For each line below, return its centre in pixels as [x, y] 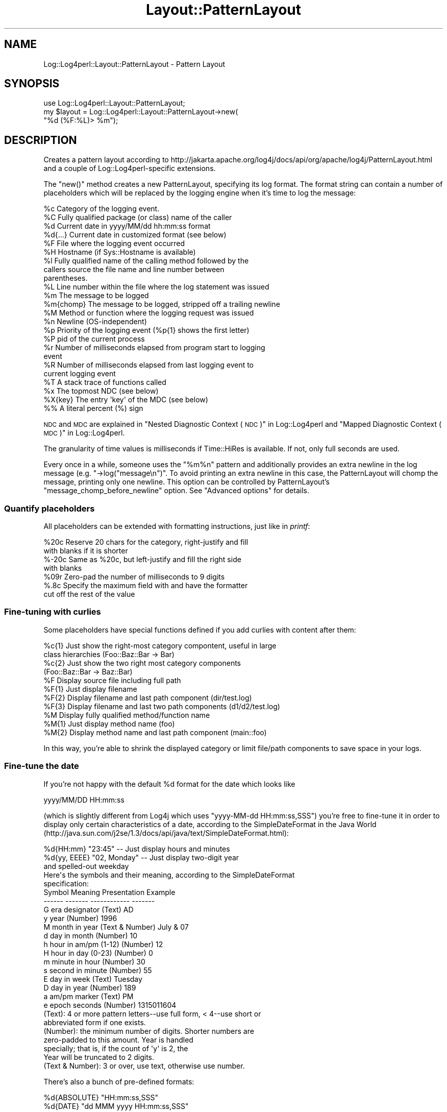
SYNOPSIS [32, 84]
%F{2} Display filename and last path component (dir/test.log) [148, 697]
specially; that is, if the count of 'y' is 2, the [116, 1048]
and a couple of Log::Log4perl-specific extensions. [130, 168]
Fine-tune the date [42, 766]
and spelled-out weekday [86, 866]
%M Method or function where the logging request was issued [149, 313]
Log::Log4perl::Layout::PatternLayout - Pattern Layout [134, 64]
